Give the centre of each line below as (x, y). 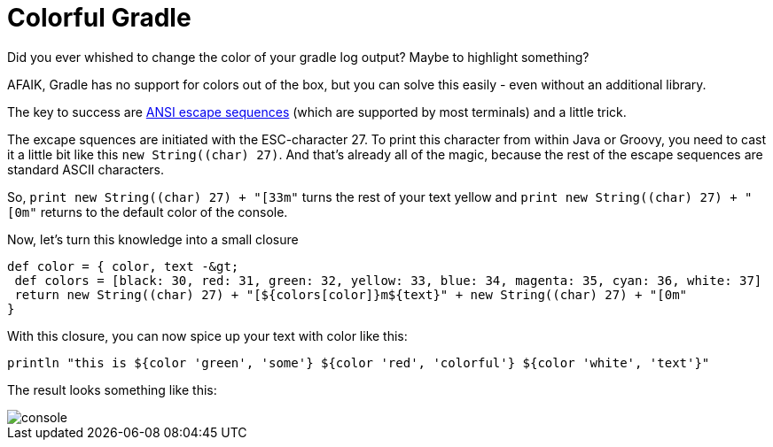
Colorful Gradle (99, 18)
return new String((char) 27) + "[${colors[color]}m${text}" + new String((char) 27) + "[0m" (351, 294)
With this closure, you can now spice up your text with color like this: (207, 335)
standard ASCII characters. (86, 169)
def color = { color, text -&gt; (123, 266)
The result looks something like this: (112, 389)
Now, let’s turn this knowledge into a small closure (153, 239)
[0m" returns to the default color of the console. (148, 212)
